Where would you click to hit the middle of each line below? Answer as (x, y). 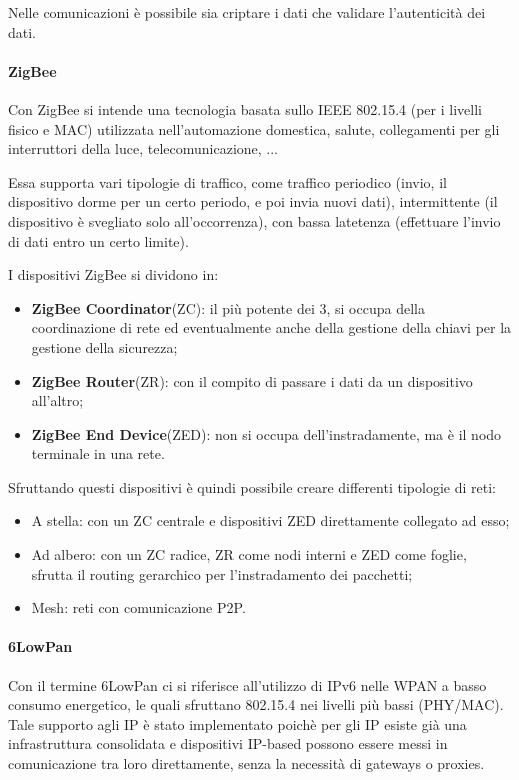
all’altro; (57, 400)
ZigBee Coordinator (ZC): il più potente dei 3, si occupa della (228, 307)
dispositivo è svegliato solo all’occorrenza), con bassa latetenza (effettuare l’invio (254, 220)
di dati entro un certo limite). (98, 240)
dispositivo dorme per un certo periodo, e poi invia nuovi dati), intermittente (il (253, 201)
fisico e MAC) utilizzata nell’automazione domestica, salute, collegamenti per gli (254, 128)
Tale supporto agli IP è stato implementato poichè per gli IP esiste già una (237, 723)
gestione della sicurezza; (104, 346)
